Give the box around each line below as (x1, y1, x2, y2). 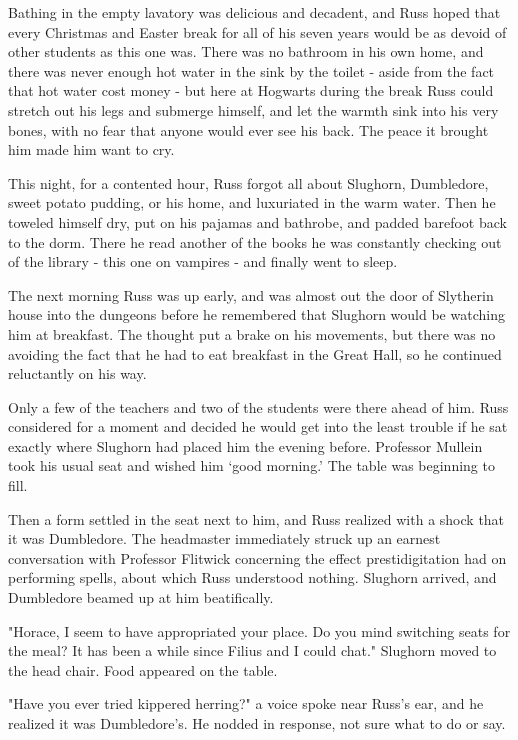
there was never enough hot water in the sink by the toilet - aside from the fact (8, 60, 495, 81)
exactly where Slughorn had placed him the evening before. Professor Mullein (8, 435, 483, 456)
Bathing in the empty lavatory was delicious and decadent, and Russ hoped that (8, 2, 501, 22)
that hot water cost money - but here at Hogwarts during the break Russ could (8, 80, 494, 101)
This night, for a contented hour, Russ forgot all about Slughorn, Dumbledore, (8, 172, 489, 193)
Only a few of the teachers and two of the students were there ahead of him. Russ (8, 396, 509, 417)
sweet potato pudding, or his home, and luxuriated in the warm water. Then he (8, 192, 496, 213)
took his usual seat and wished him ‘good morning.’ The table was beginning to (8, 455, 495, 476)
